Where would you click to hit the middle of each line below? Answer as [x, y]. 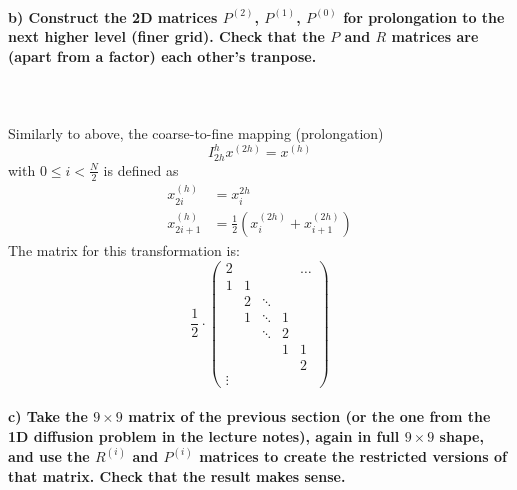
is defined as [141, 169]
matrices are [435, 36]
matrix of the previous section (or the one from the [309, 416]
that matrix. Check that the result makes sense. [177, 475]
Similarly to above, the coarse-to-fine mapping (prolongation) [196, 133]
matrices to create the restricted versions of [353, 455]
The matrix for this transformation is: [124, 249]
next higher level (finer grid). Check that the [166, 36]
